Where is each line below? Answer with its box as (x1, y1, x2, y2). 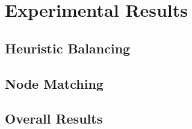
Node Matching (5, 74, 104, 92)
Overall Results (5, 109, 103, 128)
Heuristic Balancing (5, 38, 131, 57)
